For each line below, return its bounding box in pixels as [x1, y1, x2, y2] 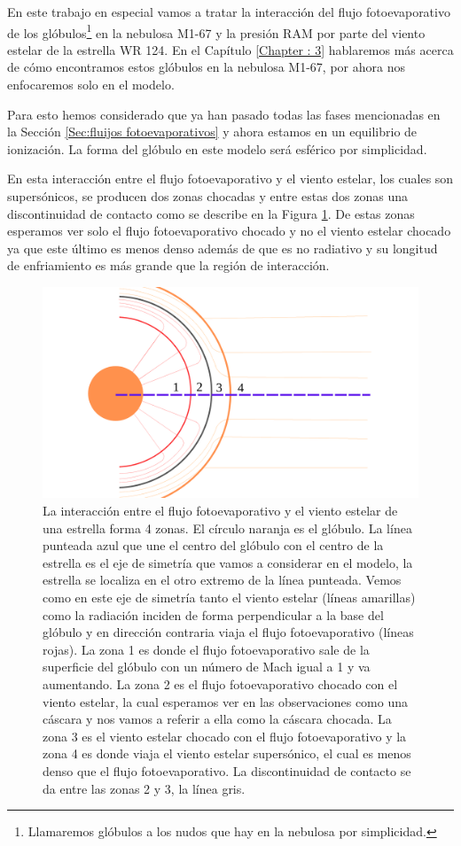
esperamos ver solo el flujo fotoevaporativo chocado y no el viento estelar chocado [7, 221, 451, 240]
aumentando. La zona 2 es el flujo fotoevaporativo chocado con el [43, 675, 398, 693]
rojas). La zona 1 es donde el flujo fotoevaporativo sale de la [43, 640, 370, 658]
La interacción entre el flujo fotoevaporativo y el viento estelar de [43, 501, 398, 520]
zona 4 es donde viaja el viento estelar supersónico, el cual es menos [43, 744, 411, 763]
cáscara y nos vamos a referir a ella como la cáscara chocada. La [43, 710, 392, 728]
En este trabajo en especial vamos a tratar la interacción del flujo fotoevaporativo [7, 3, 450, 20]
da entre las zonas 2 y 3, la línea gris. [43, 779, 246, 797]
